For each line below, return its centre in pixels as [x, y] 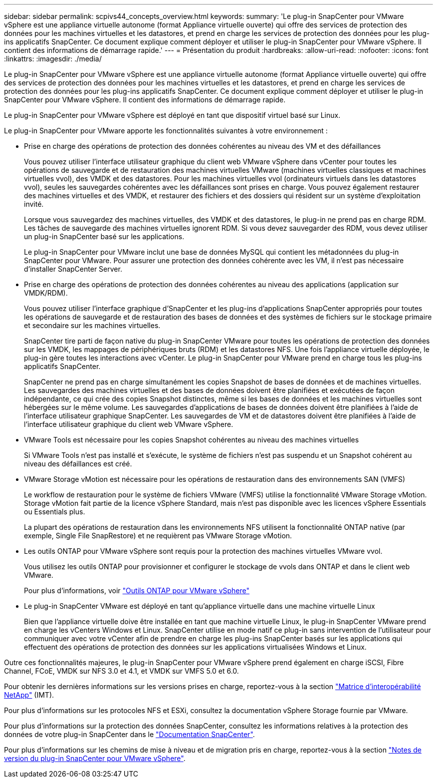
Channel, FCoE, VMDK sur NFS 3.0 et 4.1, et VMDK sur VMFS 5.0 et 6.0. [121, 671]
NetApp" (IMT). [29, 695]
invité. [34, 204]
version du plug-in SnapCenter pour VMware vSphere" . [95, 758]
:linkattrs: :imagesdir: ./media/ [53, 59]
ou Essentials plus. [55, 512]
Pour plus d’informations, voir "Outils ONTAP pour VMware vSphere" [137, 590]
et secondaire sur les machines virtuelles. [92, 325]
